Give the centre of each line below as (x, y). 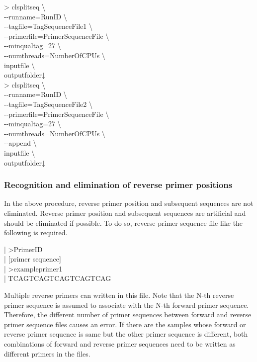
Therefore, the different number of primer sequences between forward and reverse (128, 315)
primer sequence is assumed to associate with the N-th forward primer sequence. (127, 305)
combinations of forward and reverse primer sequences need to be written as (120, 344)
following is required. (36, 232)
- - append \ (20, 143)
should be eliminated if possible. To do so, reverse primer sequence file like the (124, 223)
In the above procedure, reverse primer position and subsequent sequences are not (129, 203)
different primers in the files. (47, 353)
